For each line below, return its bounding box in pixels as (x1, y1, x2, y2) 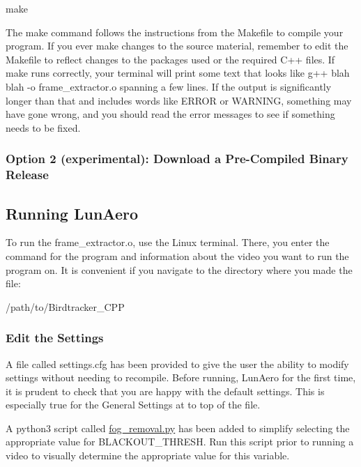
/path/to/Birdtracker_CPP (6, 299, 125, 314)
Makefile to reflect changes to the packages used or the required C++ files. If (6, 52, 335, 66)
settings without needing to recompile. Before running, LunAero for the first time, (6, 370, 356, 385)
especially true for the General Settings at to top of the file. (6, 397, 261, 412)
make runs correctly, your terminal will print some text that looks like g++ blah (6, 66, 350, 80)
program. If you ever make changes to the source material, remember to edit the (6, 38, 348, 53)
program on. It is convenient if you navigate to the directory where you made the (6, 262, 353, 277)
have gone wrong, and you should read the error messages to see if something (6, 107, 335, 121)
